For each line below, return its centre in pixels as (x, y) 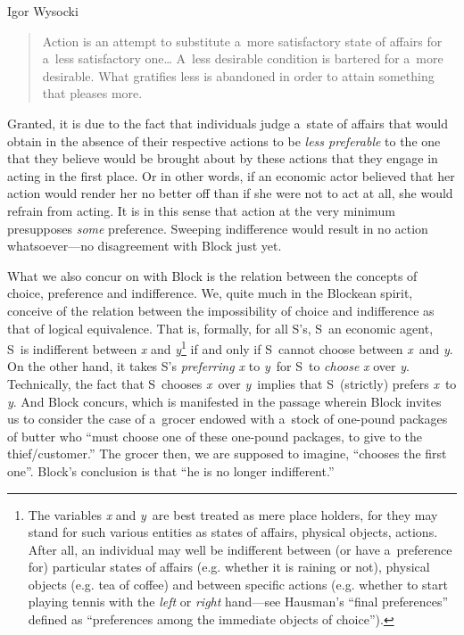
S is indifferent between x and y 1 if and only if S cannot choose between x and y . (230, 347)
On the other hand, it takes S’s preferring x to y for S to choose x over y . (208, 366)
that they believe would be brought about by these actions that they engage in (223, 158)
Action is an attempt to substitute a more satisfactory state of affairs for (242, 41)
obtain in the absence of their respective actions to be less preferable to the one (224, 140)
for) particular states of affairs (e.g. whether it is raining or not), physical (229, 567)
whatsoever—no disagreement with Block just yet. (145, 246)
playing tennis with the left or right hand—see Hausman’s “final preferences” (238, 602)
